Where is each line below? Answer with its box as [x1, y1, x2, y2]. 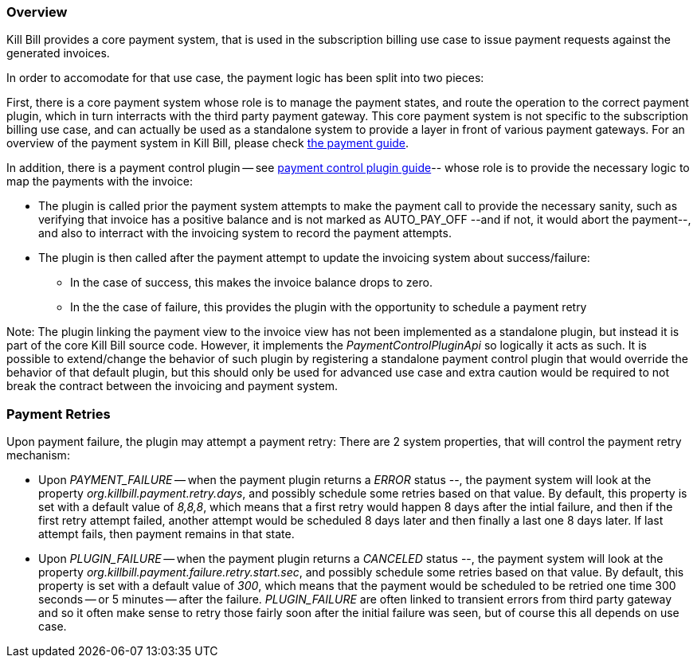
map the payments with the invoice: [6, 174, 193, 189]
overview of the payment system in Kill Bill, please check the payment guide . [6, 136, 409, 150]
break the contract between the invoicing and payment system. [6, 379, 339, 393]
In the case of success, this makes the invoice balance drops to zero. [70, 275, 433, 290]
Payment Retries [6, 405, 111, 422]
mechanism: [6, 448, 70, 463]
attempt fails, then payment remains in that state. [38, 527, 295, 541]
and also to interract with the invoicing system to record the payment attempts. [38, 226, 452, 240]
